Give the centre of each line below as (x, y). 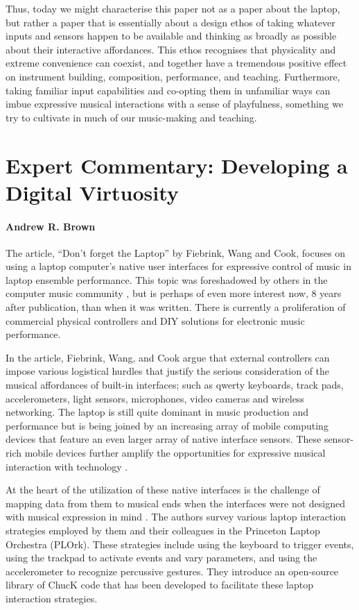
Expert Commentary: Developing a (177, 165)
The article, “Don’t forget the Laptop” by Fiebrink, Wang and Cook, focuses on (176, 252)
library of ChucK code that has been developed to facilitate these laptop (159, 585)
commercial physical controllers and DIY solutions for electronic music (155, 320)
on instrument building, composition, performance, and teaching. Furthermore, (173, 76)
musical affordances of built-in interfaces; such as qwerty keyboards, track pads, (175, 385)
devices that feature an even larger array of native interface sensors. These (164, 439)
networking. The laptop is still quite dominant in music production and (157, 412)
